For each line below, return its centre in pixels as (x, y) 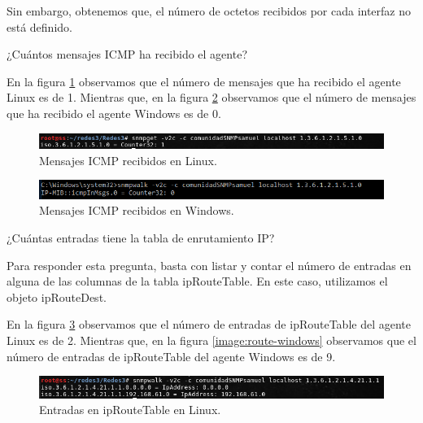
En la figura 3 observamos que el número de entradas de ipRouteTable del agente (209, 324)
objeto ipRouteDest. (57, 297)
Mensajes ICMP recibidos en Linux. (128, 160)
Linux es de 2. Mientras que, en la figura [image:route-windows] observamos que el (211, 340)
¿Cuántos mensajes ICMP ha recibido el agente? (127, 54)
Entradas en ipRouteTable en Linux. (130, 410)
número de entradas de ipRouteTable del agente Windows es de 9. (171, 356)
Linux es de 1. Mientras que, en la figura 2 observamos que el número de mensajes (211, 97)
